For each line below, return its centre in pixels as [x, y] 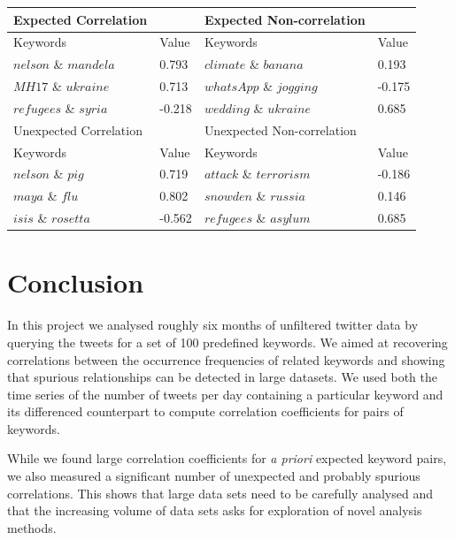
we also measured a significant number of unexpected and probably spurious [214, 476]
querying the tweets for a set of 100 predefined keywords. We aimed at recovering [227, 342]
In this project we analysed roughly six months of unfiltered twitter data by [213, 325]
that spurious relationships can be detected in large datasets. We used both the [222, 377]
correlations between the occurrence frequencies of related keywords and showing [226, 359]
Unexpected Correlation [78, 129]
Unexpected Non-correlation [280, 129]
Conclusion [76, 282]
